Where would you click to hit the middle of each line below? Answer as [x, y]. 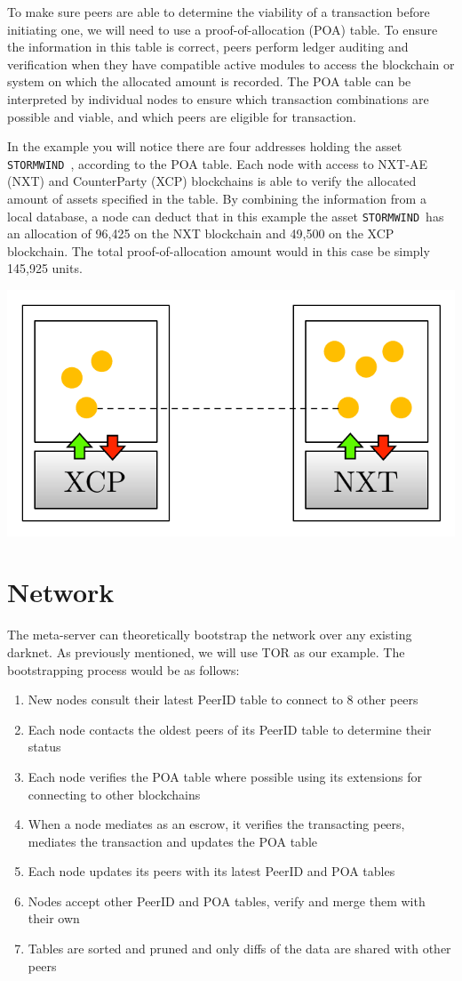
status [44, 747]
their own [54, 918]
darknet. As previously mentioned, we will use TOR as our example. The [206, 651]
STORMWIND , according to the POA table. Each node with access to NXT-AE [218, 163]
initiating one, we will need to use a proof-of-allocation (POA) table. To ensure [223, 29]
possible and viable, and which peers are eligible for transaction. [182, 116]
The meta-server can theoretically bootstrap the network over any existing [210, 635]
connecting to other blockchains [114, 794]
